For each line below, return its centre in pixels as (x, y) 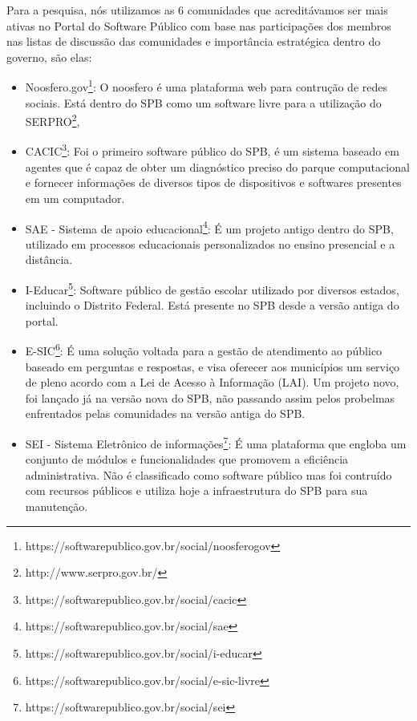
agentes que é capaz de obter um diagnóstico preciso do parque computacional (217, 166)
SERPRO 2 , (53, 120)
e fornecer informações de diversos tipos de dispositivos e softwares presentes (213, 182)
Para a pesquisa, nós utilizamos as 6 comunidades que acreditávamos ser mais (197, 10)
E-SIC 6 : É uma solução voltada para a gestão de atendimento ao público (204, 350)
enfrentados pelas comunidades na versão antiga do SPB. (165, 413)
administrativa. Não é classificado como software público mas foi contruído (208, 474)
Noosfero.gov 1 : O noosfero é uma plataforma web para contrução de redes (206, 86)
